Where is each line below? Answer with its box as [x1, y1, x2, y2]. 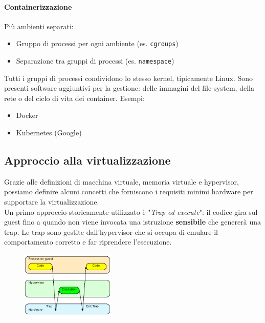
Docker [16, 110, 38, 120]
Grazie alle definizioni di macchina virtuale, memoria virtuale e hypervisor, [4, 176, 239, 187]
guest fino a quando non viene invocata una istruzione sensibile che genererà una [4, 216, 261, 227]
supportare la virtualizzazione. [4, 196, 99, 207]
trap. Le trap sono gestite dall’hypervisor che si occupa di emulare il [4, 226, 218, 237]
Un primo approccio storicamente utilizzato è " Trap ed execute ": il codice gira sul [4, 206, 258, 217]
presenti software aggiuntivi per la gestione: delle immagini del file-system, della [4, 83, 254, 93]
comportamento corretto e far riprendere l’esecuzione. [4, 236, 172, 247]
